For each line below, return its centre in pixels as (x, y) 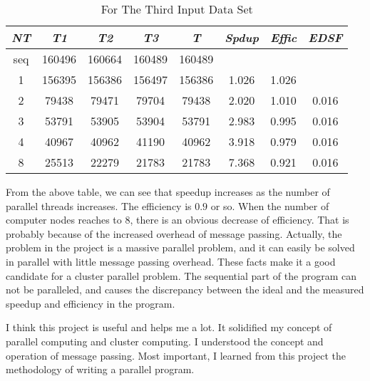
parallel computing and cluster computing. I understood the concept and (165, 341)
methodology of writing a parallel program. (100, 369)
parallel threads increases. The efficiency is (99, 205)
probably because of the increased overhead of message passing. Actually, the (174, 233)
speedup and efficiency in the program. (91, 303)
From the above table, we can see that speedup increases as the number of (168, 192)
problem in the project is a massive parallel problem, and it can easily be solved (180, 247)
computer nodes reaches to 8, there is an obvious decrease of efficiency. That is (178, 220)
